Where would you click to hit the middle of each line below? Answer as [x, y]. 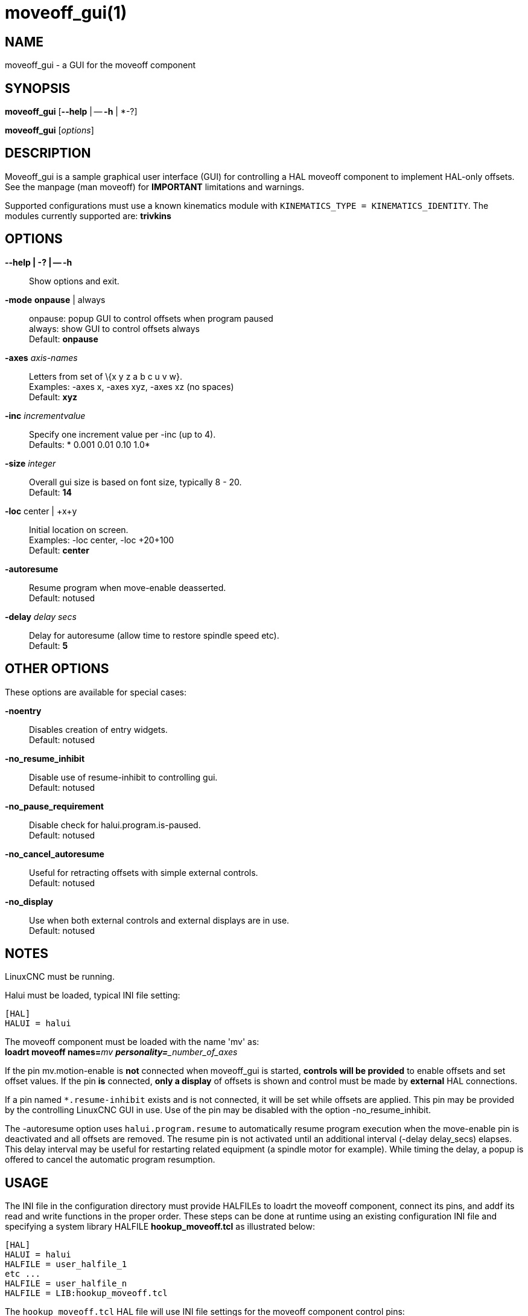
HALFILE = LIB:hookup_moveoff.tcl [86, 1293]
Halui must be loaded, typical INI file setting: [93, 995]
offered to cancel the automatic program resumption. [110, 1160]
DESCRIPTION [48, 153]
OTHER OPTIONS [57, 669]
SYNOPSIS [38, 88]
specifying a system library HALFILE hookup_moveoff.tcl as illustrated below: [160, 1227]
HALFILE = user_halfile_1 [66, 1264]
